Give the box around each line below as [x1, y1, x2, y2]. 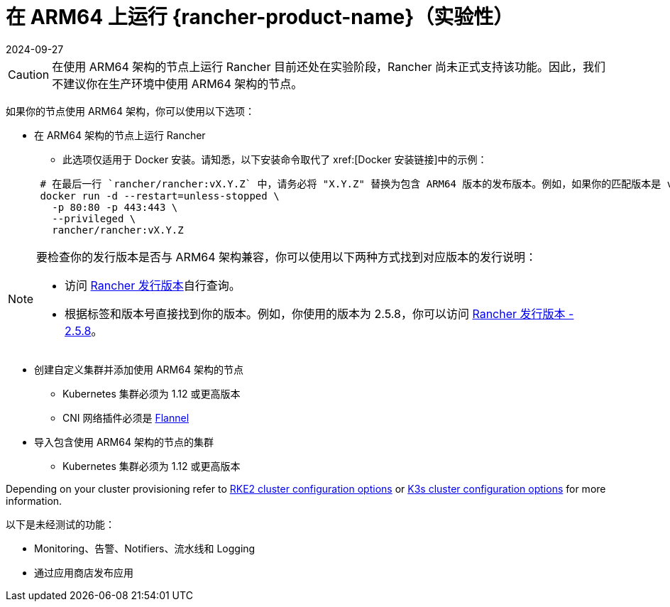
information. [6, 494, 62, 507]
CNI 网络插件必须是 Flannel [62, 411, 190, 424]
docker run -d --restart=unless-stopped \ [40, 190, 280, 202]
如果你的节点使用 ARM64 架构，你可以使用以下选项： [6, 104, 255, 117]
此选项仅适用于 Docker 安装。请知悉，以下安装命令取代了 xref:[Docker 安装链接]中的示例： [62, 153, 488, 165]
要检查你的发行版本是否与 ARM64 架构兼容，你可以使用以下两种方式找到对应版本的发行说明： [36, 249, 537, 264]
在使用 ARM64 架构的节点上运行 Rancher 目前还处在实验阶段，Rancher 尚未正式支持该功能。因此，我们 [52, 59, 606, 74]
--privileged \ [52, 212, 136, 224]
